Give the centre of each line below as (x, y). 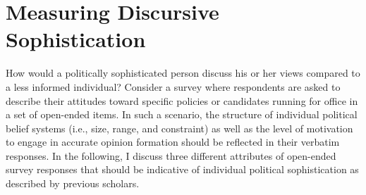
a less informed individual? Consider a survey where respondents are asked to (173, 86)
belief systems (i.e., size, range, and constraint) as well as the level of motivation (179, 128)
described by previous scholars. (73, 183)
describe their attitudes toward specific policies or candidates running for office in (182, 100)
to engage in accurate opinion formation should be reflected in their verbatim (173, 142)
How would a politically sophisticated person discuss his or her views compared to (183, 73)
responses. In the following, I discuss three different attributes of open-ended (171, 155)
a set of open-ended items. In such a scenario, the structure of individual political (182, 114)
